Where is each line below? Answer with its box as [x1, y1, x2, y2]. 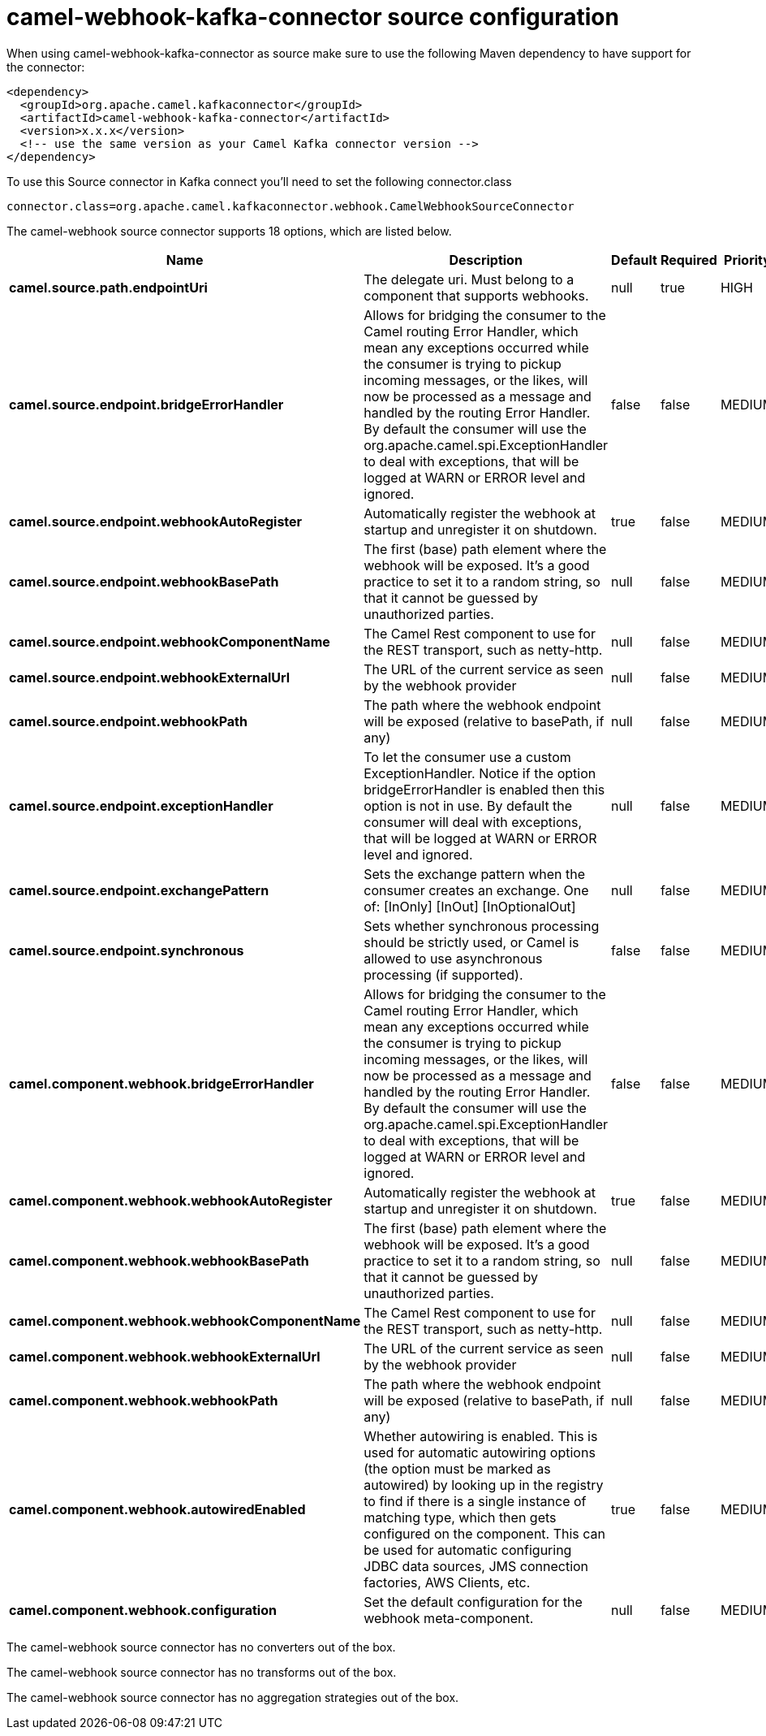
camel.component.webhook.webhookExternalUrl [9, 1348, 321, 1365]
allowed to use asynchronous [364, 950, 543, 967]
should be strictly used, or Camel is [364, 933, 579, 950]
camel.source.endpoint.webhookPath [9, 712, 247, 729]
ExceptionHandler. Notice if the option [364, 764, 596, 781]
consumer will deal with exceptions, [364, 813, 583, 830]
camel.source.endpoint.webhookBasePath [9, 573, 279, 590]
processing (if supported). [364, 966, 523, 983]
